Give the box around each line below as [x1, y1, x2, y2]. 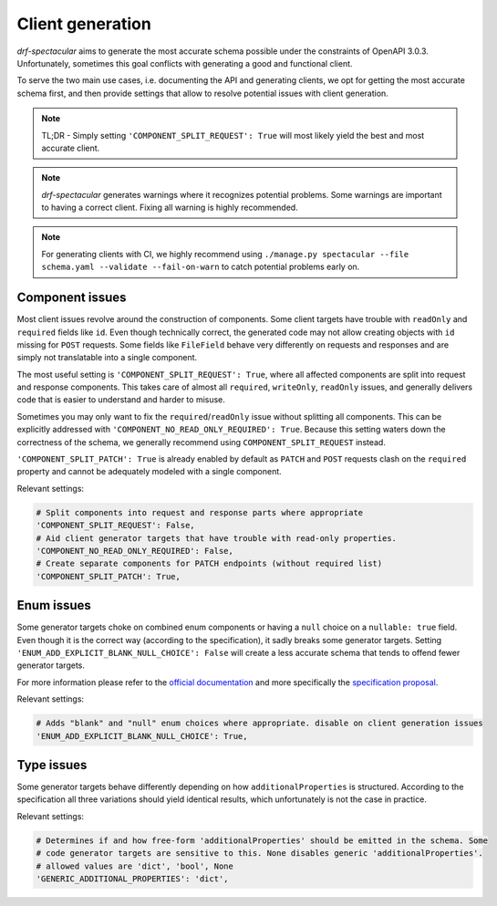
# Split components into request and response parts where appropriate [36, 507, 364, 517]
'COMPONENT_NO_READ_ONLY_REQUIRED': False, [36, 546, 234, 556]
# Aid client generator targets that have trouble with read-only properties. [36, 533, 397, 543]
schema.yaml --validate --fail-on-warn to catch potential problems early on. [41, 261, 360, 273]
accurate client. [41, 142, 100, 153]
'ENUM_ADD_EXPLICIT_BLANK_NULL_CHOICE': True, [36, 731, 248, 741]
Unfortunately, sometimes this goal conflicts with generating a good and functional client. [16, 57, 353, 68]
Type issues [16, 757, 88, 773]
